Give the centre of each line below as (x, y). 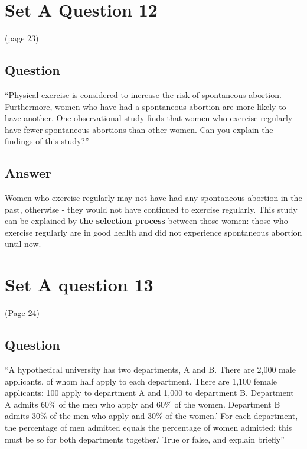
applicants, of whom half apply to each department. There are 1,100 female (141, 381)
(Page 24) (22, 313)
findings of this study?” (47, 141)
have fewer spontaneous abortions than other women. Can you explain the (139, 129)
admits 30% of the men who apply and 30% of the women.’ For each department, (151, 416)
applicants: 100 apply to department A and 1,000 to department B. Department (149, 393)
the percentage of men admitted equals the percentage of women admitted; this (148, 427)
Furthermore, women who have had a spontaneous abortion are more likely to (146, 106)
